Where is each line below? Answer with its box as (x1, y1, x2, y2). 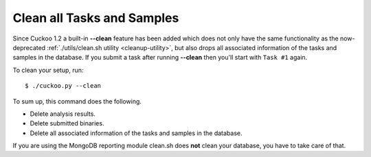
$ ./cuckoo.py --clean (25, 82, 102, 90)
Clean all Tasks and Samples (12, 10, 179, 25)
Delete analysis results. (30, 110, 96, 118)
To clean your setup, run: (12, 66, 84, 74)
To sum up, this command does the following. (12, 97, 142, 106)
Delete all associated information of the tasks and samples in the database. (30, 129, 243, 137)
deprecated (12, 43, 46, 51)
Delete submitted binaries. (30, 119, 104, 128)
